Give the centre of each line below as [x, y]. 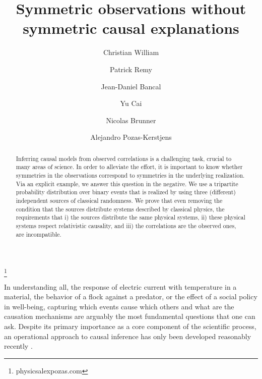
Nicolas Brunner [131, 120]
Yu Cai [131, 103]
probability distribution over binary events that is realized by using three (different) [126, 192]
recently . [18, 346]
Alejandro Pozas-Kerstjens [131, 137]
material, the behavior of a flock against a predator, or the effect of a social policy [131, 296]
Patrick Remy [131, 69]
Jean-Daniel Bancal [131, 86]
